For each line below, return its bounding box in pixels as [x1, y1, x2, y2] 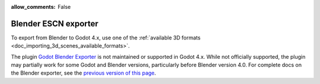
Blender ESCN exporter [11, 18, 99, 29]
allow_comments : [11, 4, 56, 10]
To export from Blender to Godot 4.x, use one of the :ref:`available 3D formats [11, 34, 201, 41]
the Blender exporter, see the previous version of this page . [11, 69, 156, 76]
